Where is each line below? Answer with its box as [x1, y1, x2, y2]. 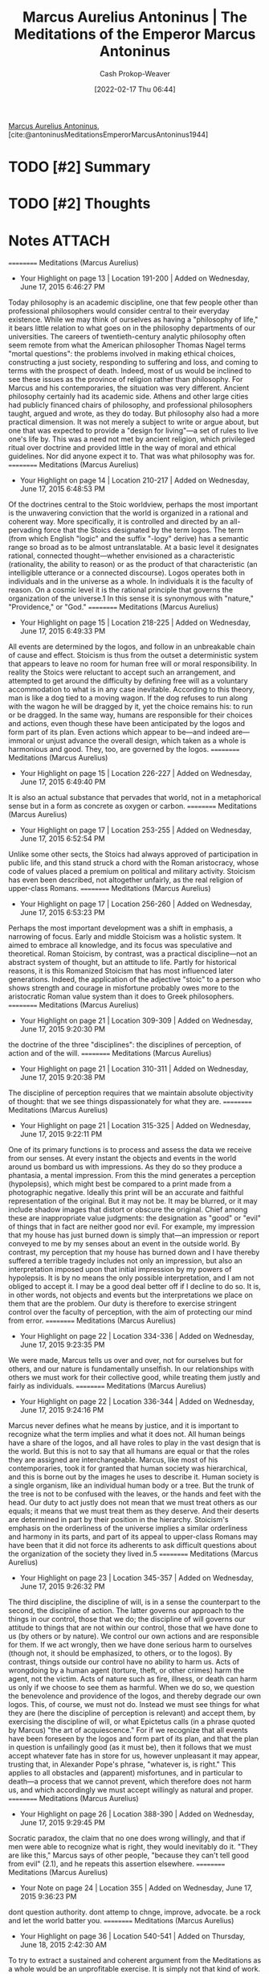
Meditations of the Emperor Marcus [14, 25, 256, 43]
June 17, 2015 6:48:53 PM [19, 484, 106, 494]
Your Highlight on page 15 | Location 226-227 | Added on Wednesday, [19, 769, 252, 778]
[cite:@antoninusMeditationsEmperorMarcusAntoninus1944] [8, 129, 209, 139]
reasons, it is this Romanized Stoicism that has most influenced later [8, 966, 234, 976]
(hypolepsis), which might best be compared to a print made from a [8, 1179, 232, 1189]
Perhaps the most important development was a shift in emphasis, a [8, 923, 233, 933]
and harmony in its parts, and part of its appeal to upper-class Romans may [8, 1532, 259, 1541]
